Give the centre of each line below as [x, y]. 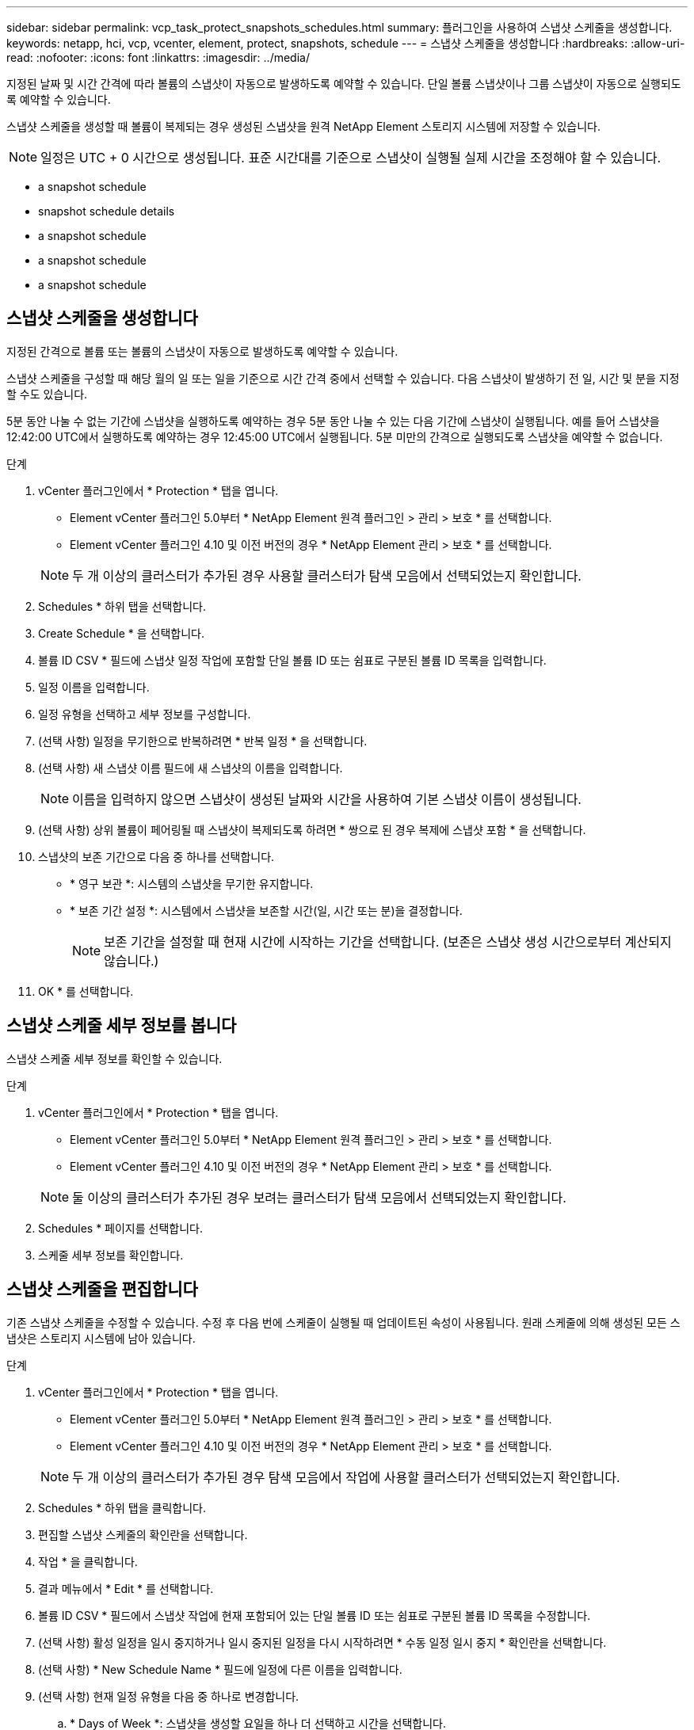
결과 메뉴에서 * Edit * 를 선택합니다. [126, 1588]
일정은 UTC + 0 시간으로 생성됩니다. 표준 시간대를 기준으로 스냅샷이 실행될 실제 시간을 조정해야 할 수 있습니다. [351, 158]
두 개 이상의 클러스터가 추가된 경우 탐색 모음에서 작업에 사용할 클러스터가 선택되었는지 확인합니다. [346, 1477]
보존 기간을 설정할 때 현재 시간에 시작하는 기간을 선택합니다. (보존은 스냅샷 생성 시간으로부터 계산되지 [388, 941]
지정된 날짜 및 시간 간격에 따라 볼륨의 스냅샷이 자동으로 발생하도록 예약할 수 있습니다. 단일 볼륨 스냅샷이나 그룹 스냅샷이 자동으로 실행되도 [344, 84]
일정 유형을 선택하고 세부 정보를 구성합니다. [145, 714]
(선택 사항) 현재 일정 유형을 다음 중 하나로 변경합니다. [169, 1696]
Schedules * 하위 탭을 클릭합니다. [122, 1507]
